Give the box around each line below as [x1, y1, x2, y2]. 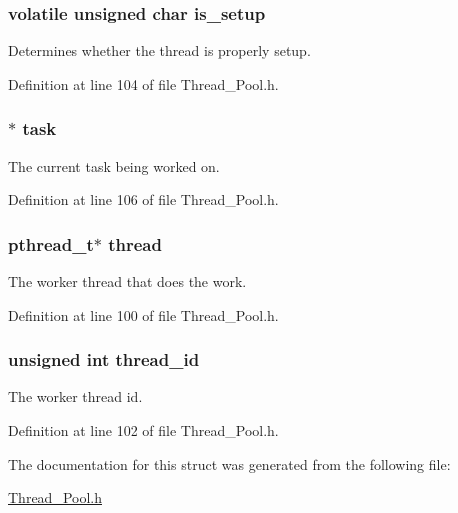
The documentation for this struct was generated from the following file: [8, 453, 451, 474]
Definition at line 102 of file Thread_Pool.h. [8, 420, 279, 441]
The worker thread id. [8, 386, 143, 407]
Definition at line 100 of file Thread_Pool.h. [8, 304, 279, 325]
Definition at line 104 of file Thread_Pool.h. [8, 73, 279, 94]
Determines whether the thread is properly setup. [8, 40, 311, 61]
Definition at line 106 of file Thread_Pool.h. [8, 189, 279, 210]
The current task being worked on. [8, 155, 220, 176]
